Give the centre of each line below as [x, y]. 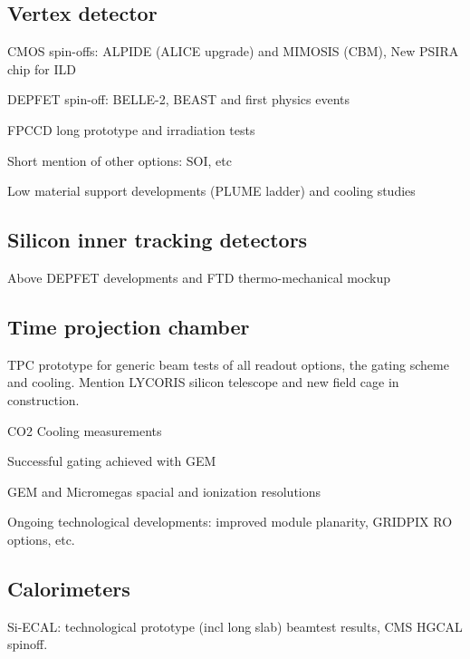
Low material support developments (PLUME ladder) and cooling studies [211, 191]
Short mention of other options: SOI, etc [120, 160]
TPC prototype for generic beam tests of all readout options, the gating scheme [228, 364]
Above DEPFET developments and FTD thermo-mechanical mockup [199, 277]
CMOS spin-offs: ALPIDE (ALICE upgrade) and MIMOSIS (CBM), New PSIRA [233, 51]
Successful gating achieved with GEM [112, 461]
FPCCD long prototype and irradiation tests [131, 129]
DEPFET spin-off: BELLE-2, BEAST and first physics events [179, 99]
